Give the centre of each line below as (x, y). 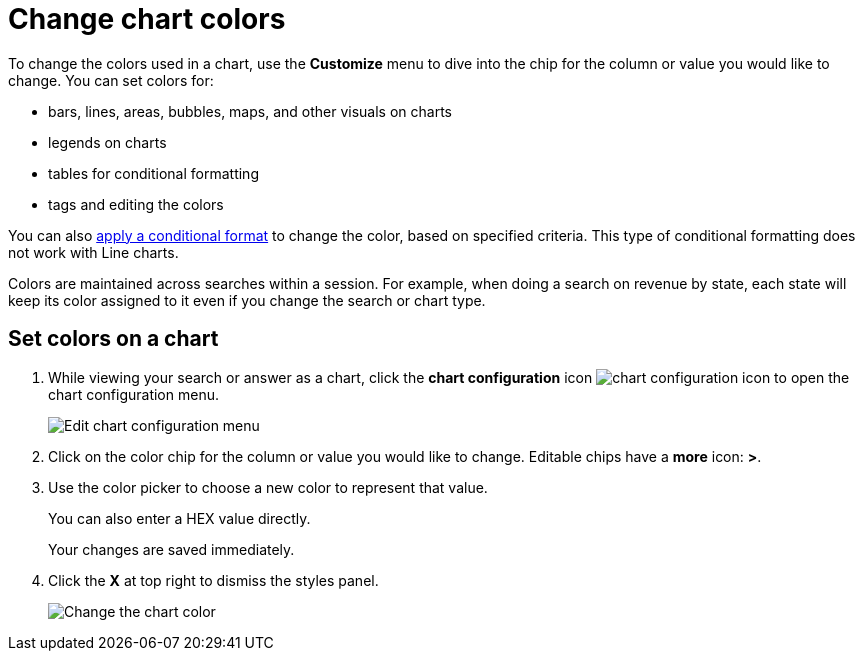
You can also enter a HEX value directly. (179, 518)
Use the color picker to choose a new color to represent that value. (268, 487)
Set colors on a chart (113, 339)
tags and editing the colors (136, 204)
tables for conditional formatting (153, 173)
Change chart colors (147, 19)
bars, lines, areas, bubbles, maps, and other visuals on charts (250, 111)
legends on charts (107, 142)
